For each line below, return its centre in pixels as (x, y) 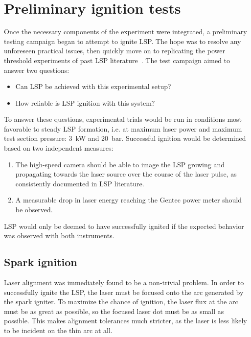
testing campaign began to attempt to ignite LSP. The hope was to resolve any (123, 41)
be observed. (34, 210)
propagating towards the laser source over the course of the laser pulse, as (126, 174)
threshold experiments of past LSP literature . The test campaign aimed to (117, 60)
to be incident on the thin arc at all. (58, 330)
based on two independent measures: (59, 148)
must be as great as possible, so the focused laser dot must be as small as (114, 311)
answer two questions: (37, 70)
